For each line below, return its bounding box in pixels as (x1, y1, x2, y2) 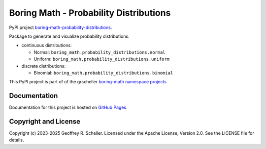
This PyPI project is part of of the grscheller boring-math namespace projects (9, 79, 167, 85)
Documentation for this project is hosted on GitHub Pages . (9, 104, 128, 110)
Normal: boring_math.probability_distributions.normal (33, 49, 166, 55)
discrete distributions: (21, 63, 66, 69)
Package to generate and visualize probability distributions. (9, 33, 130, 39)
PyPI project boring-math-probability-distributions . (9, 25, 112, 30)
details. (9, 137, 24, 143)
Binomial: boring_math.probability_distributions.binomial (33, 70, 173, 75)
